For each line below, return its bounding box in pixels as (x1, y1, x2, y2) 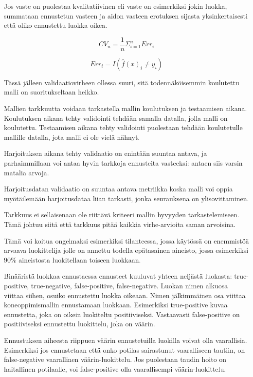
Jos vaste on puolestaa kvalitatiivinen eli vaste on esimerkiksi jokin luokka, (4, 1, 227, 11)
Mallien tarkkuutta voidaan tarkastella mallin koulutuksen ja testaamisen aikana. (4, 103, 247, 113)
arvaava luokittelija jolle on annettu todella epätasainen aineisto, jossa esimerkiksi (4, 245, 249, 255)
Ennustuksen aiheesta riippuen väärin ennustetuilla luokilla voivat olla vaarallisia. (4, 335, 247, 345)
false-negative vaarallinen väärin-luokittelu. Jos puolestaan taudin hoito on (4, 354, 227, 364)
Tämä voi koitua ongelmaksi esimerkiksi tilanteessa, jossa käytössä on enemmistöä (4, 235, 249, 245)
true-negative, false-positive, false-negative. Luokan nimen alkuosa (31, 280, 228, 290)
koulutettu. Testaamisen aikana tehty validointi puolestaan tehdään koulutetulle (4, 122, 243, 132)
